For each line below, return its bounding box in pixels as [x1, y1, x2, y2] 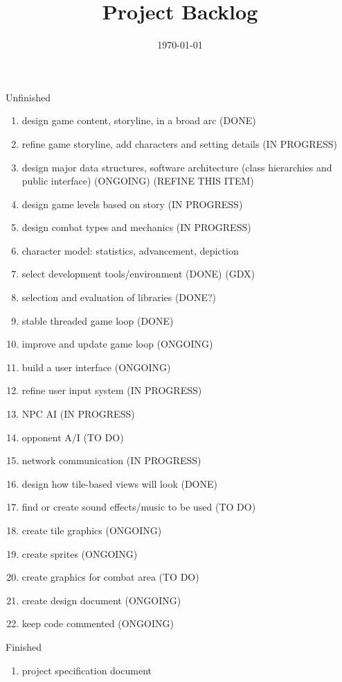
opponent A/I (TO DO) [21, 429, 124, 444]
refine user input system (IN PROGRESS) [21, 383, 202, 398]
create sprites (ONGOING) [21, 546, 138, 561]
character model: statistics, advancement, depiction [21, 243, 239, 257]
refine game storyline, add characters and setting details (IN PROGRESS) [21, 136, 337, 151]
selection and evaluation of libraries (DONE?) [21, 290, 217, 305]
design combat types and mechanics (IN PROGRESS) [21, 220, 251, 235]
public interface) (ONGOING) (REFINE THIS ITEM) [21, 173, 254, 188]
